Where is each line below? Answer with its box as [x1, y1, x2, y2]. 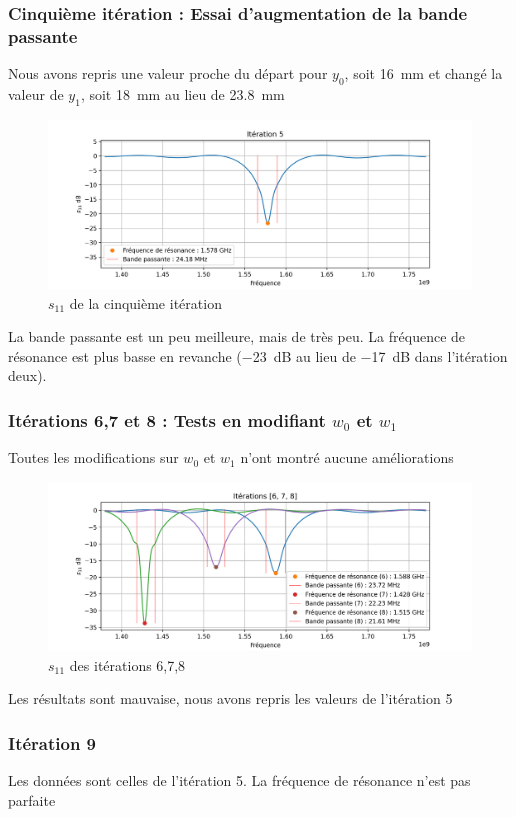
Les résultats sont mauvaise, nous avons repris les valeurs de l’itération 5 [8, 688, 453, 709]
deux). [8, 365, 47, 386]
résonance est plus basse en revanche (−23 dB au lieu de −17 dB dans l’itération [8, 345, 508, 366]
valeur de [8, 83, 64, 104]
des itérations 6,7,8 [69, 654, 186, 675]
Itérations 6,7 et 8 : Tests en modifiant [8, 407, 326, 432]
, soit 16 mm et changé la [344, 63, 503, 84]
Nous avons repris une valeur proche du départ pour [8, 63, 328, 84]
